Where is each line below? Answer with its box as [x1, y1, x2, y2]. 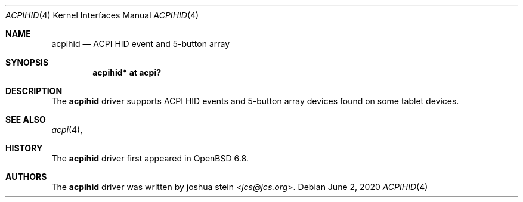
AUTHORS [5, 172, 47, 182]
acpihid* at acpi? [92, 67, 162, 77]
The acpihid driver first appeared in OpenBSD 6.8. [51, 153, 249, 163]
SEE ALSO [5, 114, 46, 125]
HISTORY [5, 143, 43, 153]
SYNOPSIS [5, 57, 49, 67]
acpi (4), [51, 125, 83, 135]
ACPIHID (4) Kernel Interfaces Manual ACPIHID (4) [5, 10, 199, 20]
